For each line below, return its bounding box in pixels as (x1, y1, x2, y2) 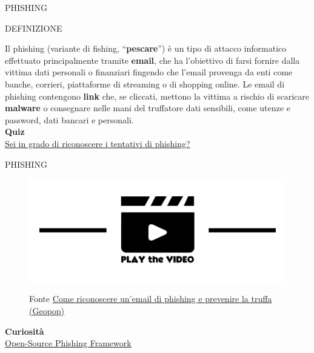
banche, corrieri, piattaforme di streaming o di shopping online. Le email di (5, 77, 285, 90)
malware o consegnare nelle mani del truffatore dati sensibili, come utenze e (5, 101, 290, 114)
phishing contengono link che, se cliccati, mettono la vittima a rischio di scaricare (5, 89, 310, 102)
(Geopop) (29, 304, 65, 317)
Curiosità (5, 324, 44, 337)
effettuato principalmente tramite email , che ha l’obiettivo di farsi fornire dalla (5, 53, 300, 66)
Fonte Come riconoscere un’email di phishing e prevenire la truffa (29, 292, 272, 305)
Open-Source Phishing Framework (5, 337, 132, 349)
